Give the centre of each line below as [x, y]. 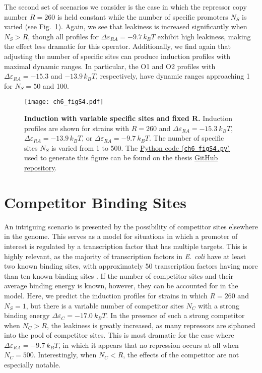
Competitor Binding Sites [95, 202]
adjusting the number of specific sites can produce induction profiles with [117, 56]
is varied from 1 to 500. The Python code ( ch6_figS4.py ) [141, 147]
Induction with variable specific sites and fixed [107, 118]
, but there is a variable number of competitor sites [105, 305]
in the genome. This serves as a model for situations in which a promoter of [121, 236]
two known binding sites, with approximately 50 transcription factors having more [131, 266]
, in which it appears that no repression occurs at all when [149, 345]
